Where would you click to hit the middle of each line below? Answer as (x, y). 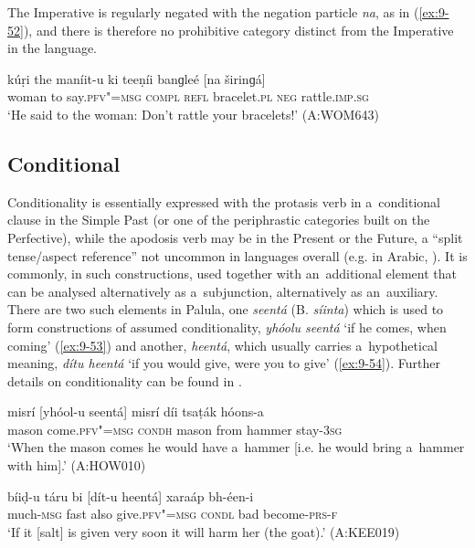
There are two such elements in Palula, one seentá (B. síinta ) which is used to (226, 309)
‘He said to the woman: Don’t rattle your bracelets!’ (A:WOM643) (193, 114)
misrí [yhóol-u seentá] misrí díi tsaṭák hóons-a (136, 411)
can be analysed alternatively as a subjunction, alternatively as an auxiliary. (223, 291)
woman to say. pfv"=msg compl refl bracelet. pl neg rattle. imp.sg (188, 96)
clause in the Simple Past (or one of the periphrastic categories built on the (219, 220)
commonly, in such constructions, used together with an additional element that (232, 274)
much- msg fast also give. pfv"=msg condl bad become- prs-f (173, 514)
